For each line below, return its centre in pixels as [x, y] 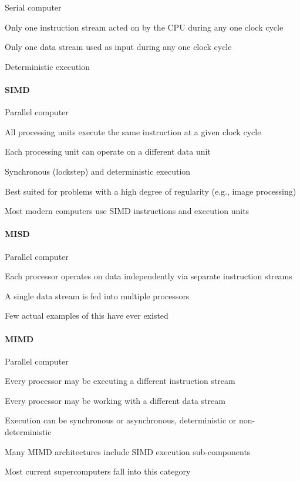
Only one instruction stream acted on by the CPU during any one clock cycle [144, 27]
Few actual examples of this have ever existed [87, 315]
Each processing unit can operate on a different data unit [108, 151]
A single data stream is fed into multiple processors [97, 295]
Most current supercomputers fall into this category [98, 471]
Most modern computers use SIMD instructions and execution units [127, 211]
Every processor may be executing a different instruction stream [120, 381]
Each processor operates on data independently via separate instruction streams [149, 276]
